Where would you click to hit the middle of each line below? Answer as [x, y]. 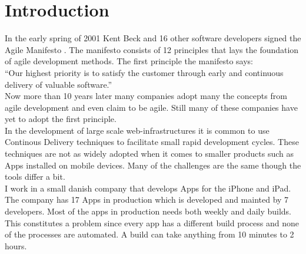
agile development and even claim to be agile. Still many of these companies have [151, 107]
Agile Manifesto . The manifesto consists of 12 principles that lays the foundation [152, 49]
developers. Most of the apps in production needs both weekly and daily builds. [148, 211]
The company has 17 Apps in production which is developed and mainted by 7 [147, 199]
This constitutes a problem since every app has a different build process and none [152, 222]
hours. [16, 245]
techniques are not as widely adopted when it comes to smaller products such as [149, 154]
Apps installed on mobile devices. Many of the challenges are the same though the [153, 165]
